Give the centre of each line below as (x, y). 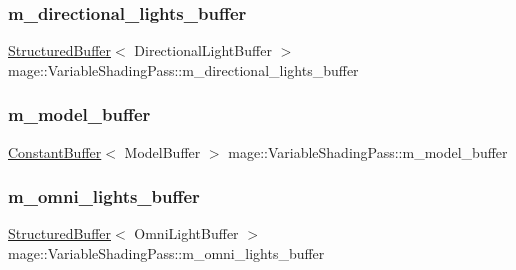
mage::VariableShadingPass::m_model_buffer (368, 151)
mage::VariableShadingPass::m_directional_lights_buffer (183, 69)
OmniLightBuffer (186, 233)
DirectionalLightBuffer (203, 50)
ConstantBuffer (55, 151)
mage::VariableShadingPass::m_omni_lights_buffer (166, 253)
